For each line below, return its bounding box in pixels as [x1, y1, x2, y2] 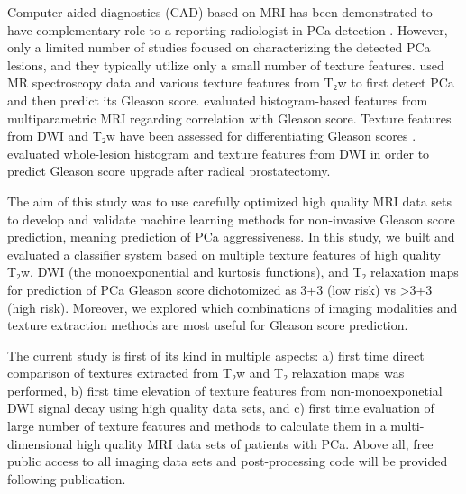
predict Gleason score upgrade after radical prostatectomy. [7, 161, 331, 180]
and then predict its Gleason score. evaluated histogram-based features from [7, 90, 428, 109]
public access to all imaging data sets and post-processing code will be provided [7, 452, 448, 471]
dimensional [7, 434, 73, 453]
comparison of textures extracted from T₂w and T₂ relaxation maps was [7, 363, 405, 382]
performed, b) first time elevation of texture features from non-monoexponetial [7, 380, 443, 399]
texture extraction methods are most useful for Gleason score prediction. [7, 316, 408, 334]
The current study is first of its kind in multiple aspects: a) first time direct [7, 345, 425, 364]
